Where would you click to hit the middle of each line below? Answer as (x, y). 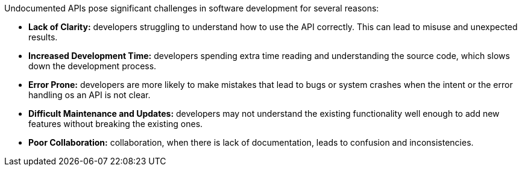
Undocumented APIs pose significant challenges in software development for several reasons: (192, 8)
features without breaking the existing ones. (116, 124)
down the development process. (93, 66)
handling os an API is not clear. (90, 95)
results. (43, 37)
